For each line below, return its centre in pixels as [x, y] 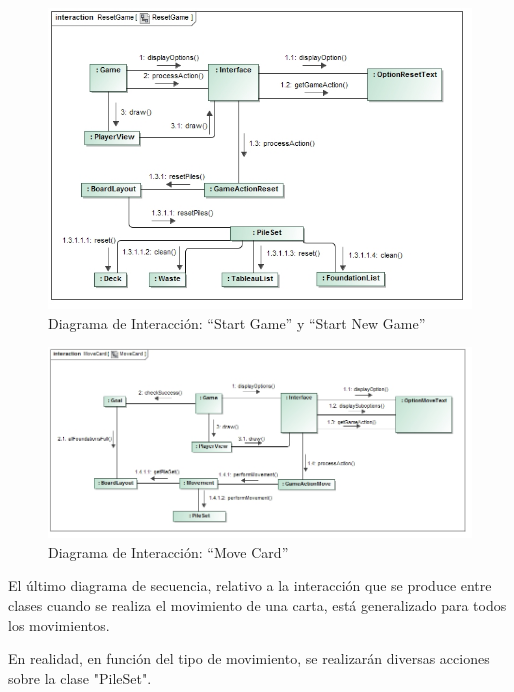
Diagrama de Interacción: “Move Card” [168, 551]
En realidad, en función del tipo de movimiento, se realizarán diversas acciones [249, 658]
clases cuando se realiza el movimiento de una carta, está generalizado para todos [257, 604]
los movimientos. [59, 624]
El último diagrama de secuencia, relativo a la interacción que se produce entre [250, 585]
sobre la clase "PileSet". [80, 677]
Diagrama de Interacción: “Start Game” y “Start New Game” [237, 322]
